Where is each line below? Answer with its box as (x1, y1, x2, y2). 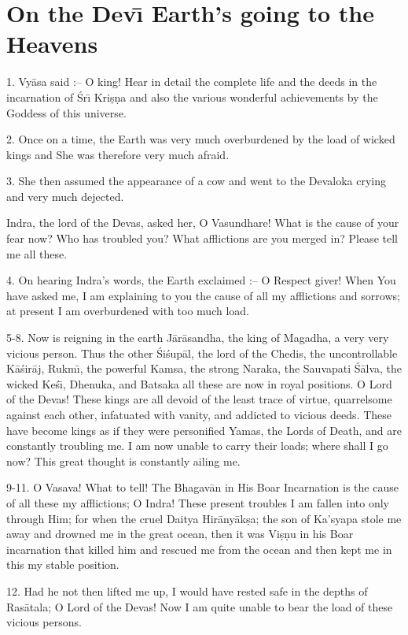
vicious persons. (6, 614, 82, 630)
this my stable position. (6, 556, 119, 573)
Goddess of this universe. (6, 104, 127, 121)
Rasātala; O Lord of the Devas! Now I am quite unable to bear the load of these (6, 598, 393, 615)
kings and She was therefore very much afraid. (6, 146, 230, 162)
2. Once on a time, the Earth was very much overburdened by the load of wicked (6, 131, 395, 147)
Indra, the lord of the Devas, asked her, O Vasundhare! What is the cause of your (6, 214, 399, 231)
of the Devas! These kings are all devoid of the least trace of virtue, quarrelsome (6, 391, 392, 407)
